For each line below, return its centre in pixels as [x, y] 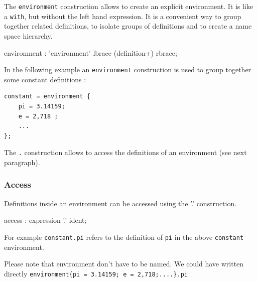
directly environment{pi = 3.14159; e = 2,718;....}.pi [96, 273]
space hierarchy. [28, 35]
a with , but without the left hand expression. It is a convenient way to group [123, 16]
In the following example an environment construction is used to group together [128, 69]
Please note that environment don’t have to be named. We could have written [124, 264]
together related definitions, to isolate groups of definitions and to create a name [128, 26]
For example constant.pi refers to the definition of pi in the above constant [124, 237]
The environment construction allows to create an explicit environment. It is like [128, 6]
